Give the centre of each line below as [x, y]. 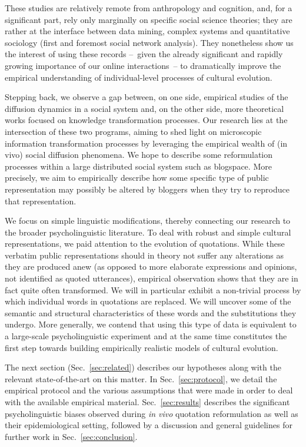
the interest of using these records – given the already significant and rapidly [144, 54]
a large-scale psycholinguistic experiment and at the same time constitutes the [146, 336]
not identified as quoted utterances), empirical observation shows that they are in [152, 278]
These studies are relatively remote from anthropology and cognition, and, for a [149, 8]
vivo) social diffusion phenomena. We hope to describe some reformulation [139, 155]
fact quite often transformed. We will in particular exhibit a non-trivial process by [153, 289]
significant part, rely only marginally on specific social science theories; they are [149, 19]
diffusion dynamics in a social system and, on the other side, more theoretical [144, 108]
